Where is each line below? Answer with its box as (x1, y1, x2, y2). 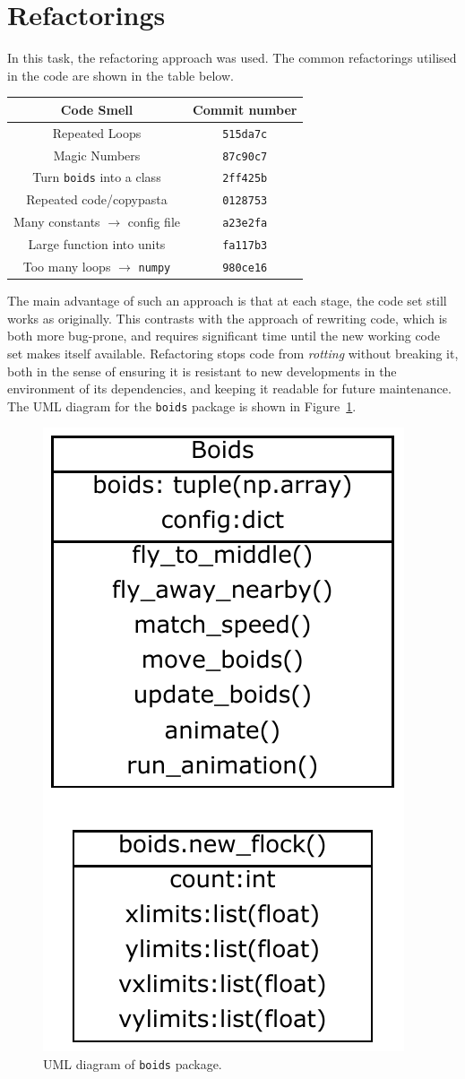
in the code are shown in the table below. (7, 65, 234, 84)
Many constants (13, 212, 100, 231)
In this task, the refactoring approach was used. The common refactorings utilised (7, 48, 457, 67)
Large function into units (28, 235, 166, 254)
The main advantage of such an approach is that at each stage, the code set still (7, 291, 447, 310)
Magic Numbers (53, 145, 141, 164)
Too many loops (22, 257, 111, 276)
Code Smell (60, 99, 133, 118)
